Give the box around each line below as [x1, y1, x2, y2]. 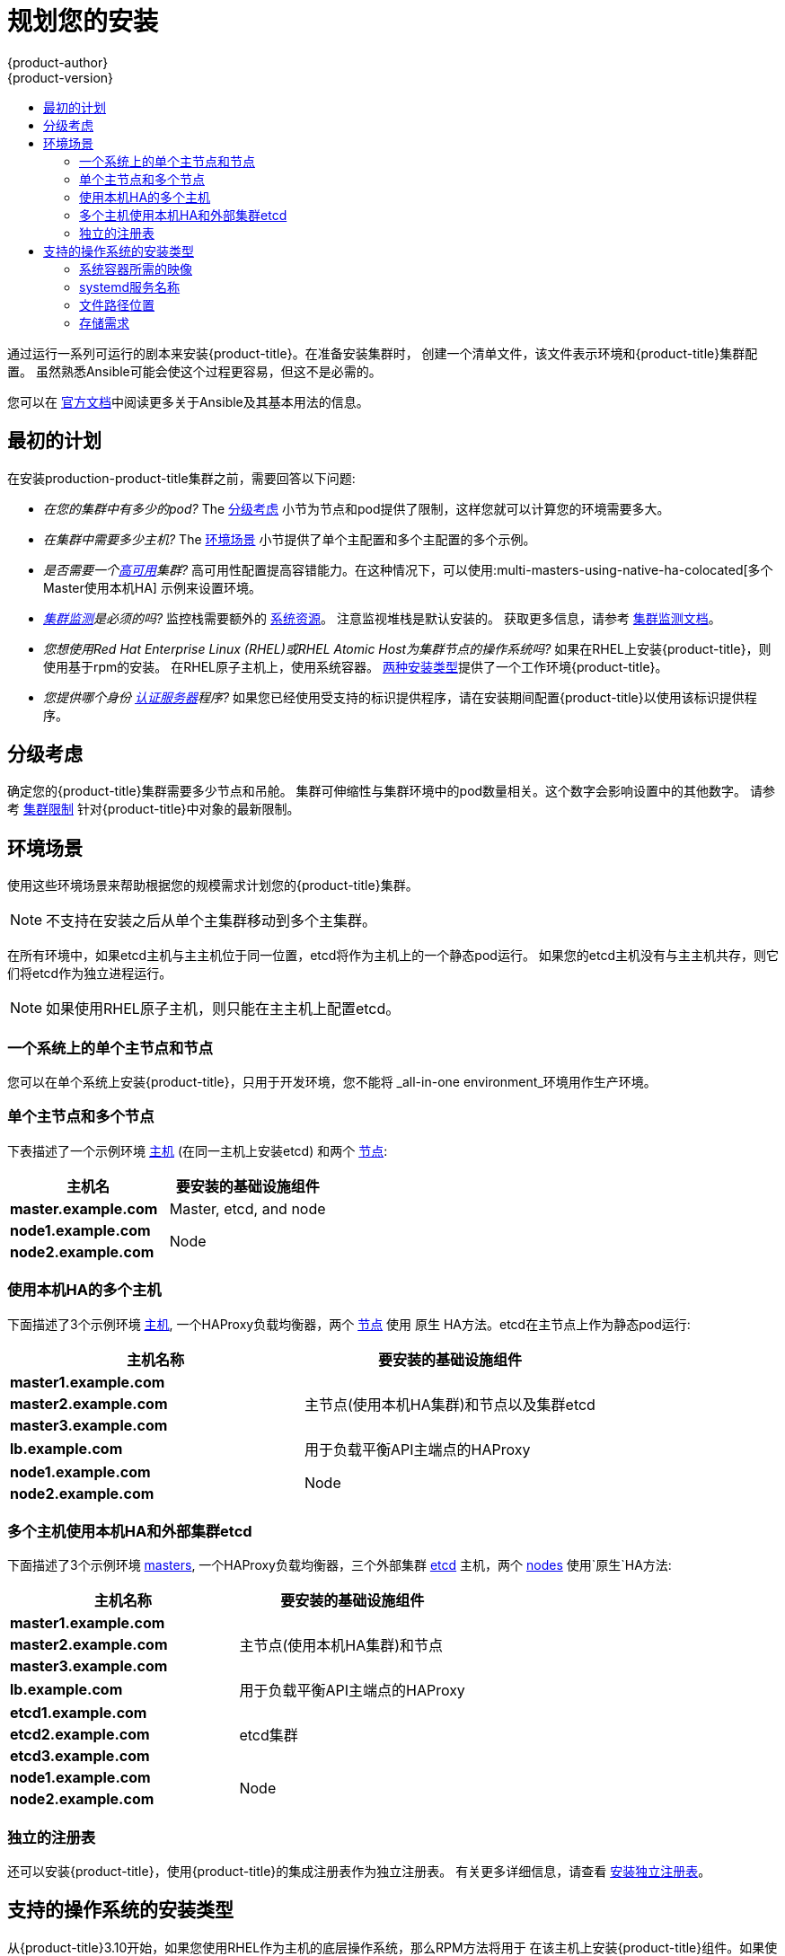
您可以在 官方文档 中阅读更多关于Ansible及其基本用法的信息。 [7, 393, 369, 410]
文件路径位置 [79, 296, 154, 313]
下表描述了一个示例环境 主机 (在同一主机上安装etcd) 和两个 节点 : [7, 1142, 388, 1159]
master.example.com [10, 1199, 158, 1218]
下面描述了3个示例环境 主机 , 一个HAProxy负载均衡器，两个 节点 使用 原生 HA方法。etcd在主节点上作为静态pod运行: [7, 1316, 691, 1332]
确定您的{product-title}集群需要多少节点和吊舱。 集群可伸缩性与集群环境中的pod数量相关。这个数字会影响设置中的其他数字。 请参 [7, 783, 776, 799]
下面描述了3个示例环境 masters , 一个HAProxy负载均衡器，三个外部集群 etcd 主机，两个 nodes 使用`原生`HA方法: [7, 1557, 672, 1573]
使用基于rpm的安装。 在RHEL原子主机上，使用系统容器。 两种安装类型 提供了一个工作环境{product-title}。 [43, 658, 668, 674]
